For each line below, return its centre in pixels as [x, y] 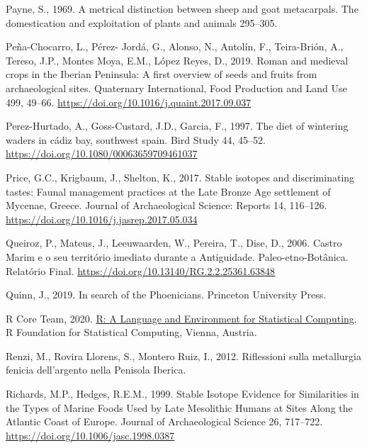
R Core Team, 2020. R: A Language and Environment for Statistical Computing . [181, 318]
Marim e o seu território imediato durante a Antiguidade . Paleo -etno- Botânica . [177, 256]
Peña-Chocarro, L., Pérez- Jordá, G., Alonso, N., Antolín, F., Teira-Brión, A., [175, 46]
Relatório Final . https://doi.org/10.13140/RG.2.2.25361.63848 [141, 270]
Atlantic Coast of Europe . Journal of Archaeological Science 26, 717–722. [164, 421]
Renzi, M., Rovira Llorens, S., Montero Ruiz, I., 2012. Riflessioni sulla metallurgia [183, 355]
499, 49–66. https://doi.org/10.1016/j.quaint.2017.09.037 [129, 102]
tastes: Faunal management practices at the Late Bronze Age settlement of [168, 191]
